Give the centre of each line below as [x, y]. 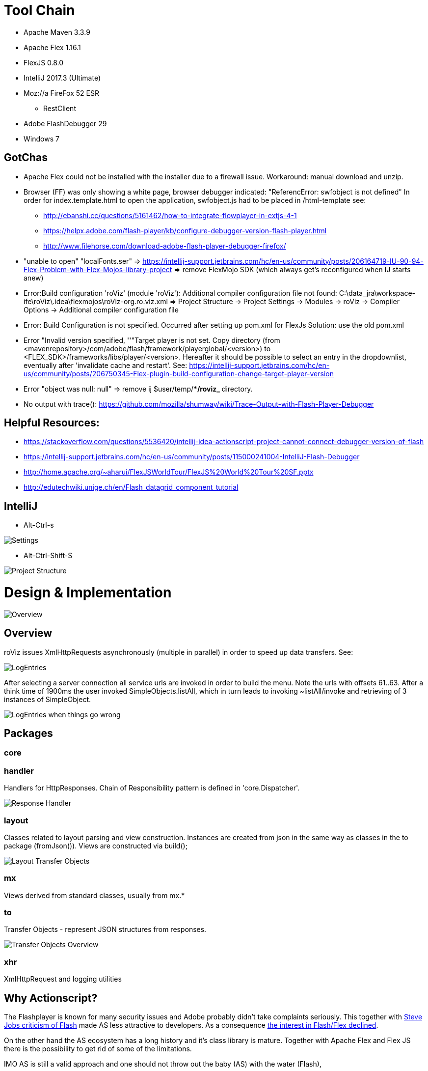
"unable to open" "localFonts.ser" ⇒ [82, 261]
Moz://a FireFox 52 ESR [61, 93]
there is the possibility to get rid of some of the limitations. [98, 1049]
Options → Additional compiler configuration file [101, 310]
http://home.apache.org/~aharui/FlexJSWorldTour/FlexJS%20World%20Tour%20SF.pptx [169, 472]
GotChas [26, 158]
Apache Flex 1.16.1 [52, 47]
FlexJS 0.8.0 [44, 62]
